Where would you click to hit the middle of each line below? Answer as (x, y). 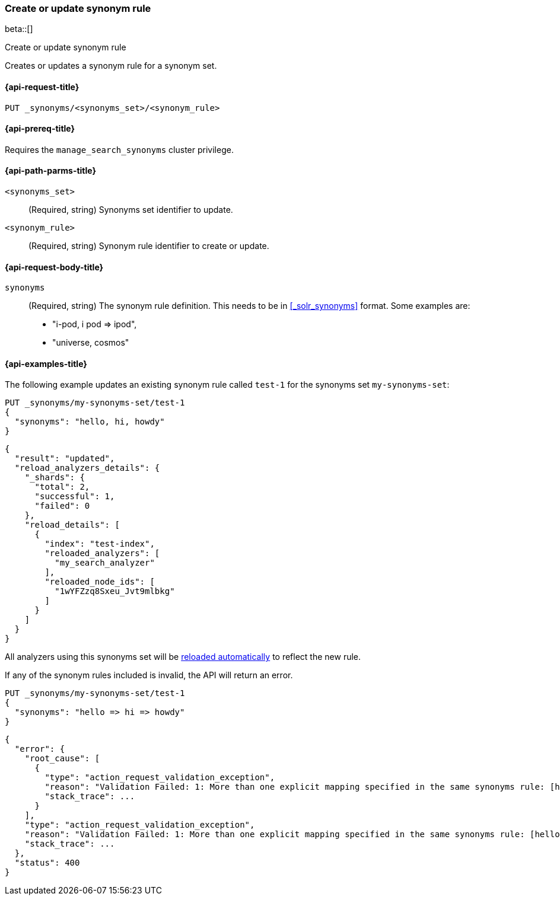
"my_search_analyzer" (105, 563)
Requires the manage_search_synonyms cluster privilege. (119, 149)
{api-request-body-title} (54, 267)
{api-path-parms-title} (51, 171)
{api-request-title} (42, 87)
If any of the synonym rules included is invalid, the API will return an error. (149, 675)
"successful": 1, (75, 497)
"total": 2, (62, 487)
